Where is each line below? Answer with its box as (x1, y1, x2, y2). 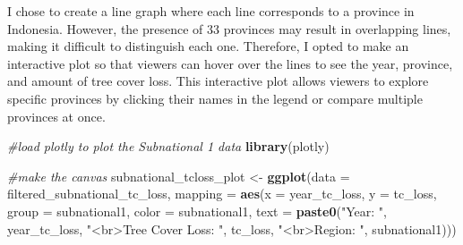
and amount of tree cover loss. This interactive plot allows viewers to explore (7, 72, 429, 90)
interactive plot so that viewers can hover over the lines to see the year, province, (7, 54, 453, 72)
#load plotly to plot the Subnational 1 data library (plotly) (7, 137, 330, 156)
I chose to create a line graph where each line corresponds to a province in (7, 2, 415, 20)
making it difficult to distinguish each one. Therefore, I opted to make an (7, 37, 409, 55)
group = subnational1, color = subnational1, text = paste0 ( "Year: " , (7, 201, 387, 220)
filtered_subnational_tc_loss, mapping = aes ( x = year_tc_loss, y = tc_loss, (7, 184, 437, 203)
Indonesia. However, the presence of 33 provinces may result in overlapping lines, (7, 19, 451, 38)
